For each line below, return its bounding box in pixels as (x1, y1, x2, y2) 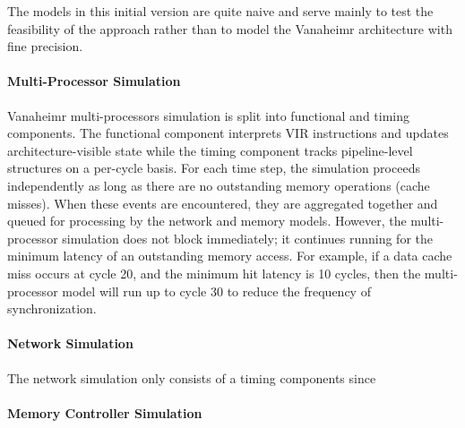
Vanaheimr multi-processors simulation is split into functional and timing (7, 106, 410, 124)
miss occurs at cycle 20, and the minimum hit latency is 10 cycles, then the (7, 263, 421, 282)
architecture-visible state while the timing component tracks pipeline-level (7, 141, 413, 159)
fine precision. (7, 37, 83, 56)
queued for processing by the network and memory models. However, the (7, 211, 407, 230)
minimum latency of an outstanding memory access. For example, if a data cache (7, 246, 452, 265)
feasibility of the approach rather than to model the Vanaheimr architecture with (7, 19, 452, 38)
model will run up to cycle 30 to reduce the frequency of (62, 281, 371, 300)
